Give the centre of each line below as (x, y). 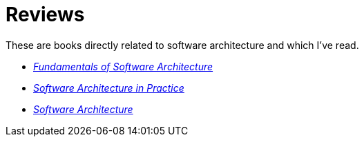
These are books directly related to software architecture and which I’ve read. (182, 45)
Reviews (45, 14)
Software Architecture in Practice (109, 88)
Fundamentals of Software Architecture (123, 66)
